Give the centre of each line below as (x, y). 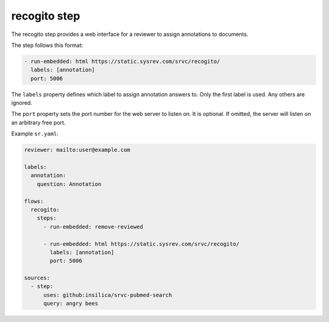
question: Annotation (69, 184)
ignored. (22, 103)
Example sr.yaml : (35, 134)
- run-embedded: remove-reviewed (93, 227)
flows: (34, 201)
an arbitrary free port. (38, 123)
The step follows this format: (47, 45)
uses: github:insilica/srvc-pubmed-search (108, 295)
